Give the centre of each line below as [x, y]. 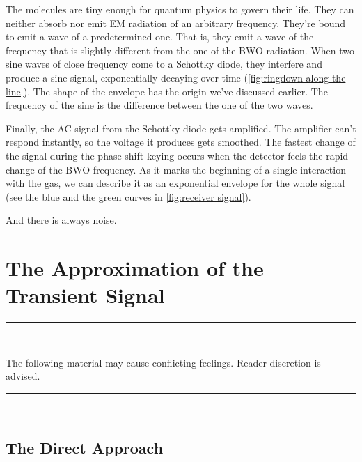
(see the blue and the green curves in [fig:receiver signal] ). [128, 196]
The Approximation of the [135, 268]
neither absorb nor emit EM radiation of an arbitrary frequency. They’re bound [175, 23]
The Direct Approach [85, 447]
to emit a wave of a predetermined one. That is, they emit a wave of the [160, 37]
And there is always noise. [61, 220]
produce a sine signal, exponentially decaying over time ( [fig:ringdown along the [176, 77]
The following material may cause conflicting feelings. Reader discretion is [163, 362]
